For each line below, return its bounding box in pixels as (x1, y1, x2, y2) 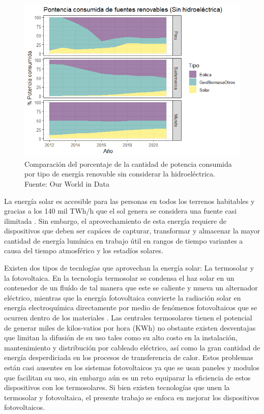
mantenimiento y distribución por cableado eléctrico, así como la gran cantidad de (4, 342, 260, 352)
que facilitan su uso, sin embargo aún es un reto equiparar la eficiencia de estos (4, 372, 251, 382)
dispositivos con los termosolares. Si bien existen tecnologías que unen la (4, 382, 230, 393)
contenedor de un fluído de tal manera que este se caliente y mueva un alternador (4, 282, 258, 293)
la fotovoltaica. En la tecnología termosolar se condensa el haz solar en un (4, 272, 234, 283)
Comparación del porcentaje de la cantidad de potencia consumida (24, 158, 232, 169)
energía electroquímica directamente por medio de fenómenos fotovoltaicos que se (4, 302, 257, 313)
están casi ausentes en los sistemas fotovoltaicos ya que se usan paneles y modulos (4, 362, 259, 373)
